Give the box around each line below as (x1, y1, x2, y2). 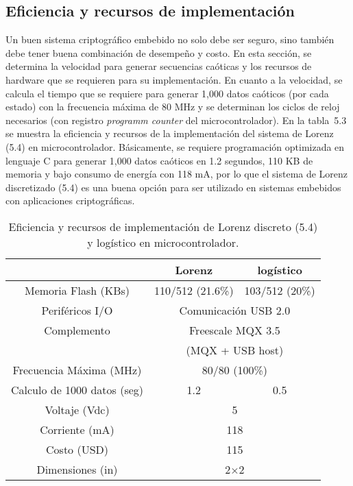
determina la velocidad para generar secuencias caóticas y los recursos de (5, 59, 312, 73)
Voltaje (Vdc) (45, 401, 110, 417)
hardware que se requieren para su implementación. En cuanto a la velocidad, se (5, 72, 343, 86)
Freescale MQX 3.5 (188, 321, 280, 338)
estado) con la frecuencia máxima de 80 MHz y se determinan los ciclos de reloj (5, 99, 340, 114)
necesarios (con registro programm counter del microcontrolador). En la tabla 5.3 (5, 112, 347, 127)
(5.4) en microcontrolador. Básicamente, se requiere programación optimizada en (5, 139, 345, 154)
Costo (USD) (46, 441, 109, 457)
